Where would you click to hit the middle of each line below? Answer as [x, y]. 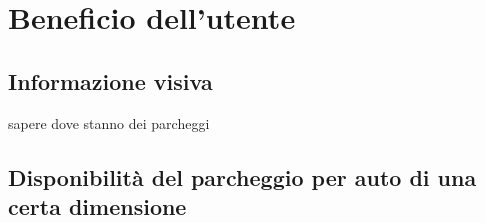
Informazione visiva [110, 80]
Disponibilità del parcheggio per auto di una [242, 176]
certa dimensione [97, 205]
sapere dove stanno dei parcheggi [109, 122]
